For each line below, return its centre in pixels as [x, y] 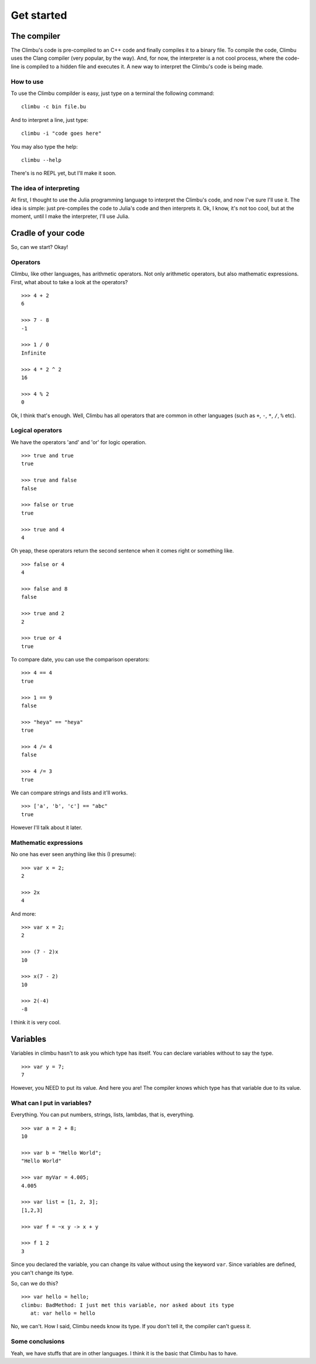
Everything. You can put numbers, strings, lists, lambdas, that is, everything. [102, 1115]
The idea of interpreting [45, 189]
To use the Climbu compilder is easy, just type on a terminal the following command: [113, 93]
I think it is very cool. [36, 1022]
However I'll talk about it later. [47, 828]
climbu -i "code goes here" [61, 134]
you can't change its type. [42, 1273]
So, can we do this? [35, 1283]
